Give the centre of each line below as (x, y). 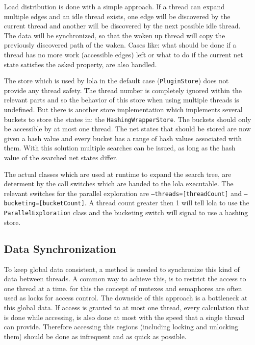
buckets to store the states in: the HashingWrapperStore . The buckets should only (127, 119)
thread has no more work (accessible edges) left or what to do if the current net (124, 54)
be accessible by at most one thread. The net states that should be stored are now (127, 129)
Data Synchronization (60, 248)
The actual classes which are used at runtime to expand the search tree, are (118, 174)
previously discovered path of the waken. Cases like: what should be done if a (120, 45)
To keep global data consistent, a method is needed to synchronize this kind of (122, 269)
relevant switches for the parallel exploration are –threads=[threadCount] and (123, 193)
